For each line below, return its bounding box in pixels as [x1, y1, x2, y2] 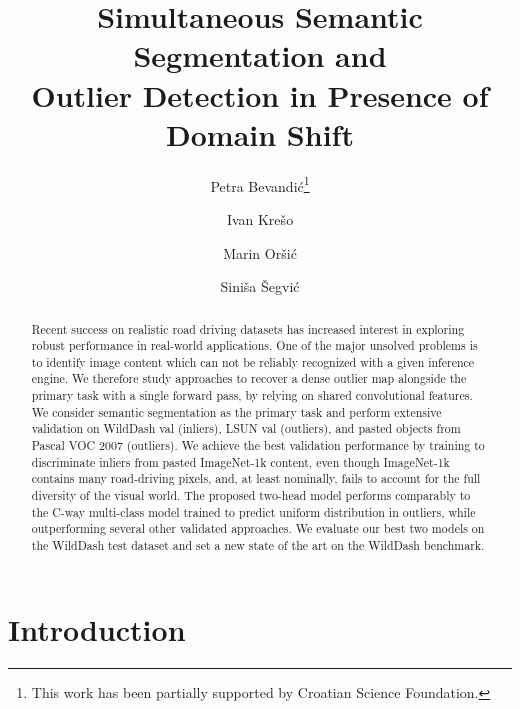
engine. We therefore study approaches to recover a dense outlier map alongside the [31, 370, 467, 387]
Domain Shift [166, 113, 354, 154]
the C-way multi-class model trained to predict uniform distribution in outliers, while [31, 503, 476, 520]
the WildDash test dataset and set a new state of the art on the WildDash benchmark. [31, 537, 485, 554]
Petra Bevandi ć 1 [210, 172, 310, 196]
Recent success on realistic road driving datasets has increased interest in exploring [31, 320, 465, 337]
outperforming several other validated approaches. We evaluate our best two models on [31, 520, 485, 537]
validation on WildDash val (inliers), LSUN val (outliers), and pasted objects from [31, 420, 461, 437]
